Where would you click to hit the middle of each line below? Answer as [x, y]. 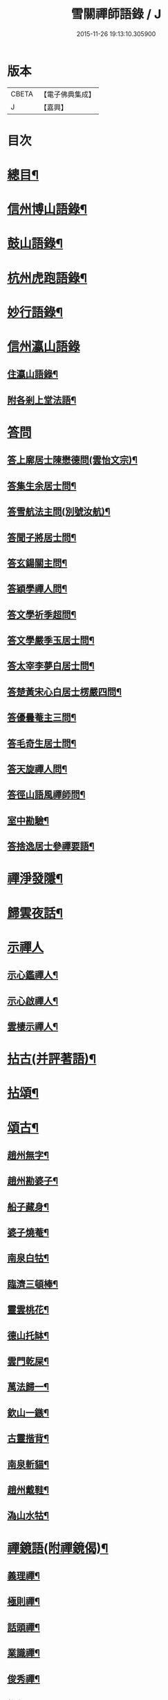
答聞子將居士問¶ [42, 537]
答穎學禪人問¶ [37, 589]
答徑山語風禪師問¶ [46, 795]
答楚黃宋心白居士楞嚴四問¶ [65, 692]
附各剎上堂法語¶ [42, 400]
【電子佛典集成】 [67, 94]
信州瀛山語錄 [44, 347]
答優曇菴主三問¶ [42, 718]
